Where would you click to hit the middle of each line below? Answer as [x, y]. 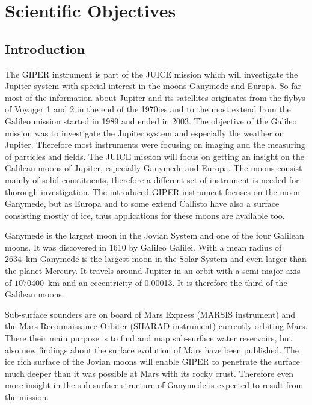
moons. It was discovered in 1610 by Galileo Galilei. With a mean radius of [143, 247]
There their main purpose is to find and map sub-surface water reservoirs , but [148, 338]
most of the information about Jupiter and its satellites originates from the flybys [155, 97]
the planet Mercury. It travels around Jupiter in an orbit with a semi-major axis [153, 271]
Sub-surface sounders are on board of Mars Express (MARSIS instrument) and [150, 314]
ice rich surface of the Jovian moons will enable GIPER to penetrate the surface [152, 361]
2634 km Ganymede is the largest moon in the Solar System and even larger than [156, 259]
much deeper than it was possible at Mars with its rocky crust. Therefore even [149, 373]
